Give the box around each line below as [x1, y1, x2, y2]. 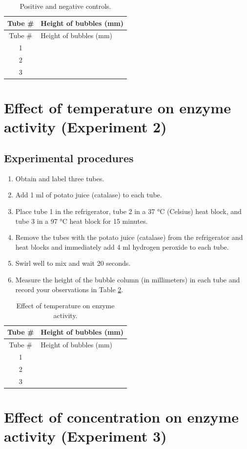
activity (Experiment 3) [4, 426, 167, 446]
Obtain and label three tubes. [15, 173, 104, 183]
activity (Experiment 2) [4, 117, 167, 137]
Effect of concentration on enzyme [4, 407, 239, 427]
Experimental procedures [4, 150, 134, 166]
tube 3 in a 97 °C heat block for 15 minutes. [15, 215, 148, 226]
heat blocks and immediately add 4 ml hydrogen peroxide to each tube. [15, 241, 229, 252]
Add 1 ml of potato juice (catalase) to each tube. [15, 190, 162, 200]
